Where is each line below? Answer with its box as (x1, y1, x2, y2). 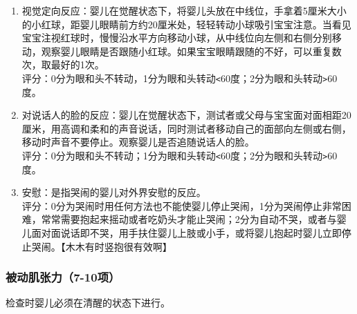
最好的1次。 (51, 57, 104, 72)
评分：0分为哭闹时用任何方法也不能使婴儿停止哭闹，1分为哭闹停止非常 (21, 198, 342, 213)
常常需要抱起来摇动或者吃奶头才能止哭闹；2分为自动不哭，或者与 (41, 212, 337, 226)
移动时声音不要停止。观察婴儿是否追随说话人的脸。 (21, 135, 255, 149)
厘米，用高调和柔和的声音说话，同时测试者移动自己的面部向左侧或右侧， (21, 121, 351, 135)
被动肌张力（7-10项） (6, 268, 120, 286)
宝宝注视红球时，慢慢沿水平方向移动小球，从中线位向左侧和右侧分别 (21, 30, 332, 45)
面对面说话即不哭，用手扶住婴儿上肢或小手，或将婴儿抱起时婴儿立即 (31, 226, 342, 240)
